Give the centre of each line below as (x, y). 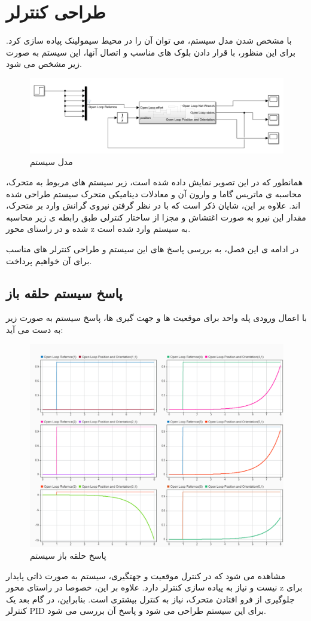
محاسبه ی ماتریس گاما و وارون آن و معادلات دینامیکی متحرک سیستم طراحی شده (154, 193)
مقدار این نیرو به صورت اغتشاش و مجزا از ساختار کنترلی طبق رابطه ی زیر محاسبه (156, 217)
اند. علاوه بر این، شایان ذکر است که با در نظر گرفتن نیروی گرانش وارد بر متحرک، (153, 205)
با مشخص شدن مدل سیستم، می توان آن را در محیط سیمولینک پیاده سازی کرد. (149, 40)
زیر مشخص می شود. (44, 64)
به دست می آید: (35, 329)
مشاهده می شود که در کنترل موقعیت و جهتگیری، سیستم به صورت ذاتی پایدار (146, 575)
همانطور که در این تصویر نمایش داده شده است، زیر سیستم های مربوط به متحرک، (155, 181)
